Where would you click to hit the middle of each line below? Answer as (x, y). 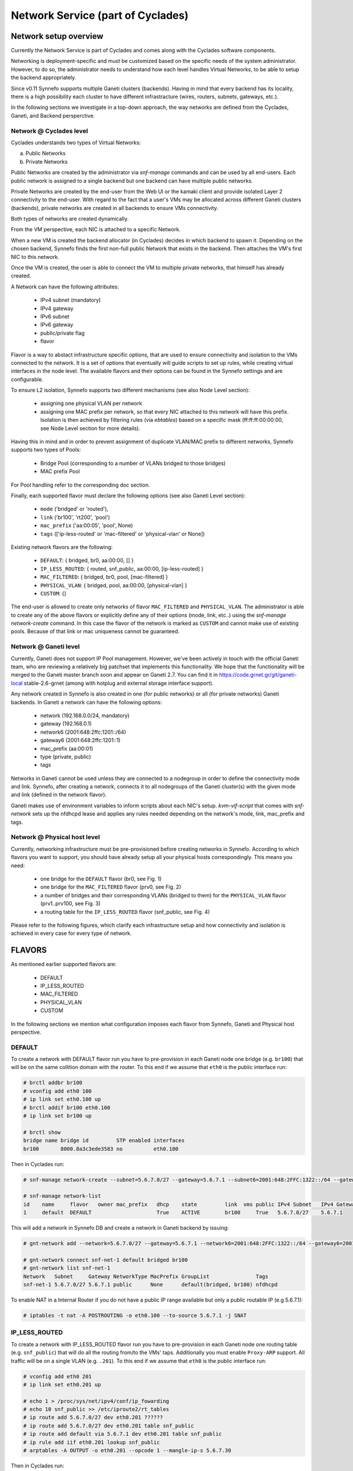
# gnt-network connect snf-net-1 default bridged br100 (106, 1260)
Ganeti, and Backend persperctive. (53, 115)
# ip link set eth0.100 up (62, 1099)
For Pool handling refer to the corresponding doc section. (80, 485)
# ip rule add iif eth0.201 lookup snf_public (91, 1442)
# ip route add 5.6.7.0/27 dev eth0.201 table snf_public (109, 1426)
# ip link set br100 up (58, 1116)
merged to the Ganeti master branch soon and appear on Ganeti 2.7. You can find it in (114, 675)
